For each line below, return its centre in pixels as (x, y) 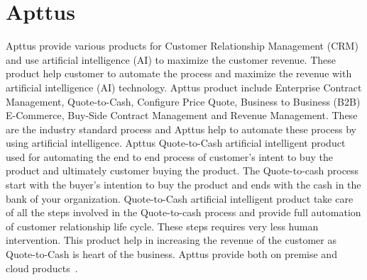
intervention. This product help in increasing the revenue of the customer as (171, 240)
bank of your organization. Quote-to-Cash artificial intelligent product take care (180, 198)
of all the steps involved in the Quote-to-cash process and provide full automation (183, 212)
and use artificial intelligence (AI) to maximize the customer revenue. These (171, 59)
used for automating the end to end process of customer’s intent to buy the (169, 156)
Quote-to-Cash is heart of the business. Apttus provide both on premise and (171, 254)
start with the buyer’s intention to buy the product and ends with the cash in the (183, 185)
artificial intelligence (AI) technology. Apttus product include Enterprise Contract (184, 87)
